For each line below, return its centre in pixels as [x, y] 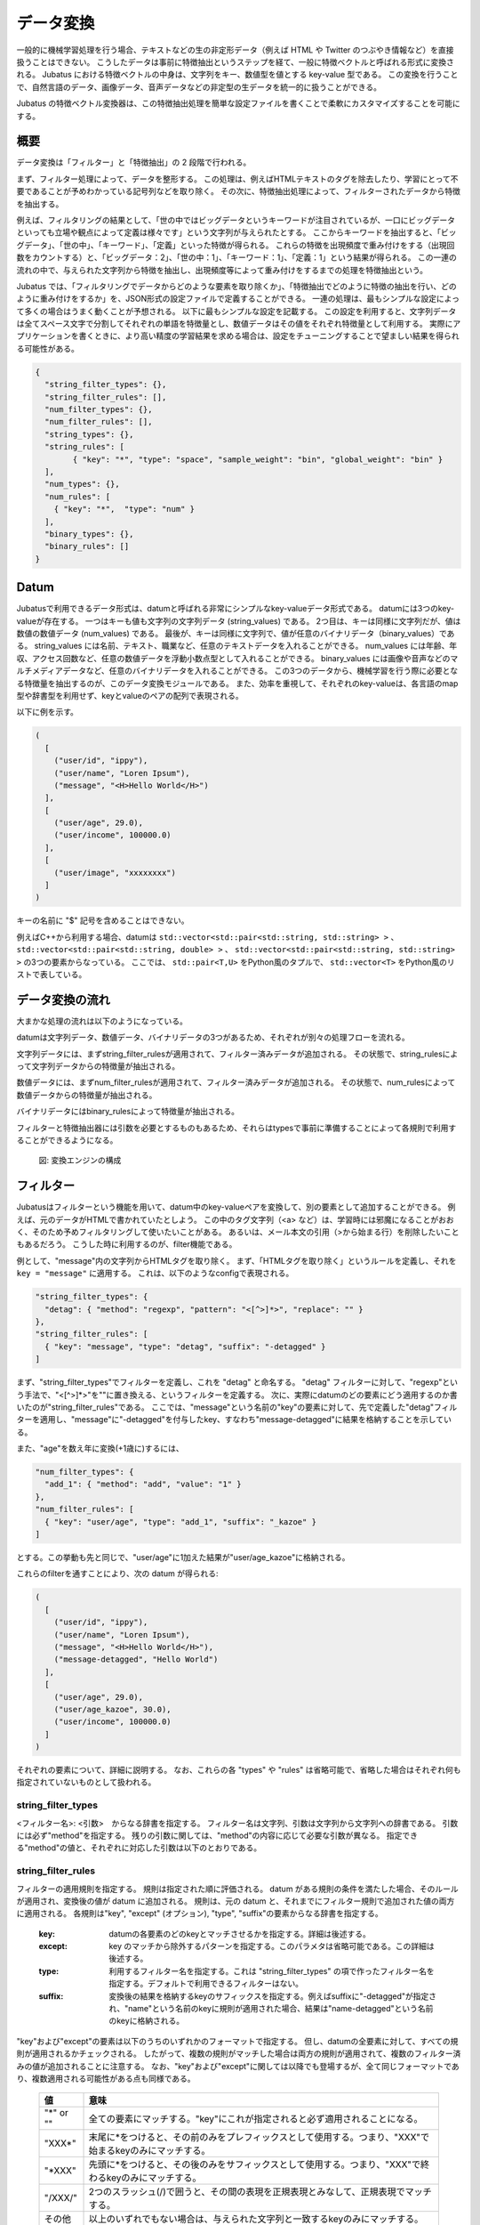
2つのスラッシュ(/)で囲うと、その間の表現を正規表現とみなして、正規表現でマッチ [260, 2192]
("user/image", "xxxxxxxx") [115, 873]
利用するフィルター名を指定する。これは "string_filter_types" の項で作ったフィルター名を [272, 1970]
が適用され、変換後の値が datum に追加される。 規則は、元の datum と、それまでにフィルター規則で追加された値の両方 [236, 1901]
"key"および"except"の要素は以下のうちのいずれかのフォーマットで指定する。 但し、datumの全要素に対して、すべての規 [237, 2041]
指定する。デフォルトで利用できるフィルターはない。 [206, 1984]
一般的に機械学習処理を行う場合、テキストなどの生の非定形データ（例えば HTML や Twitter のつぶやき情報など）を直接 [235, 50]
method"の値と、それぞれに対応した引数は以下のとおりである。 [145, 1848]
